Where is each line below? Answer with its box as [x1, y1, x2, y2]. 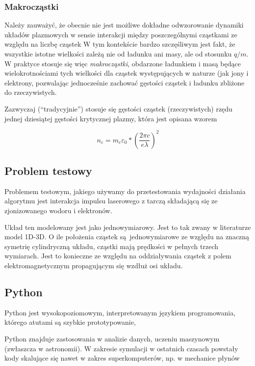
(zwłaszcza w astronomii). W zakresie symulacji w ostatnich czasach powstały [4, 343, 238, 353]
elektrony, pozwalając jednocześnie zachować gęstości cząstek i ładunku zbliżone [4, 77, 245, 87]
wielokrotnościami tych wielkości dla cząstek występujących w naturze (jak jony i [4, 68, 249, 78]
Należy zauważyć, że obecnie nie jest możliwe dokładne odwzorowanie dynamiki [4, 20, 244, 30]
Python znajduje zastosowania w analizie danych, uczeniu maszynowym [4, 334, 220, 343]
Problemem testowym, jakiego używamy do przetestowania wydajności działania [4, 186, 246, 196]
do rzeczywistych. [4, 87, 57, 97]
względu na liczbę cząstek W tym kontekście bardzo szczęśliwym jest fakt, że [4, 39, 235, 49]
